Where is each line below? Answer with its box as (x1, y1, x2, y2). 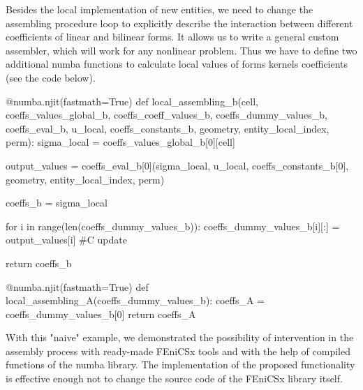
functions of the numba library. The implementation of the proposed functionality (6, 357, 355, 372)
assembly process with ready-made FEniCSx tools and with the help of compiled (6, 343, 350, 358)
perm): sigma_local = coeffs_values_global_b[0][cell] (6, 135, 235, 149)
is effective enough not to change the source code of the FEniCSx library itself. (6, 371, 343, 386)
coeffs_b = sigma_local (6, 195, 108, 210)
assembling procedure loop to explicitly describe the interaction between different (6, 15, 353, 30)
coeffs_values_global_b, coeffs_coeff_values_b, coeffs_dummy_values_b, (6, 107, 327, 122)
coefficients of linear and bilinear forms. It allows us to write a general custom (6, 29, 339, 44)
